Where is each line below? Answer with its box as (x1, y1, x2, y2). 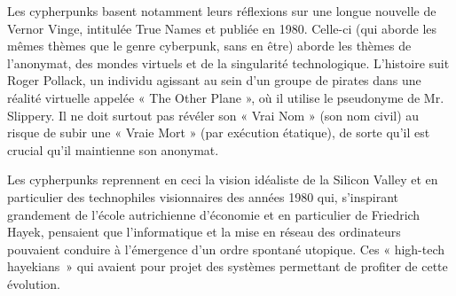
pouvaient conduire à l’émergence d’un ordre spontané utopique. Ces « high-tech (7, 239, 445, 258)
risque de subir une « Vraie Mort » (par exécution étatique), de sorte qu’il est (7, 123, 430, 142)
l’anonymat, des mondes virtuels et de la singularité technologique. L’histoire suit (7, 53, 450, 72)
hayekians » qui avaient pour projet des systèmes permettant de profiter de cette (7, 257, 448, 276)
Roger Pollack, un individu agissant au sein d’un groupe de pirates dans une (7, 71, 421, 90)
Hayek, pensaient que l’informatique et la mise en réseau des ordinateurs (7, 222, 401, 241)
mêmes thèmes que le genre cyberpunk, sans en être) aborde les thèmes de (7, 36, 412, 55)
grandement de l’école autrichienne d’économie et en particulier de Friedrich (7, 205, 421, 223)
